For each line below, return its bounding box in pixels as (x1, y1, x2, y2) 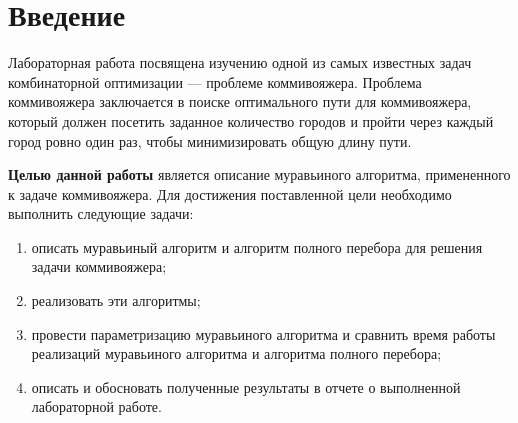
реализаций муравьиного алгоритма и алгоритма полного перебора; (31, 343, 442, 364)
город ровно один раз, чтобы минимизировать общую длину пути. (8, 130, 412, 151)
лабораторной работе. (31, 396, 162, 417)
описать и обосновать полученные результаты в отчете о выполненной (31, 376, 461, 397)
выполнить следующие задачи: (8, 203, 194, 224)
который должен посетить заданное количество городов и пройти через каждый (8, 110, 494, 131)
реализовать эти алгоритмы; (31, 290, 201, 311)
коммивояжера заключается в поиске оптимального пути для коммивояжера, (8, 91, 472, 112)
